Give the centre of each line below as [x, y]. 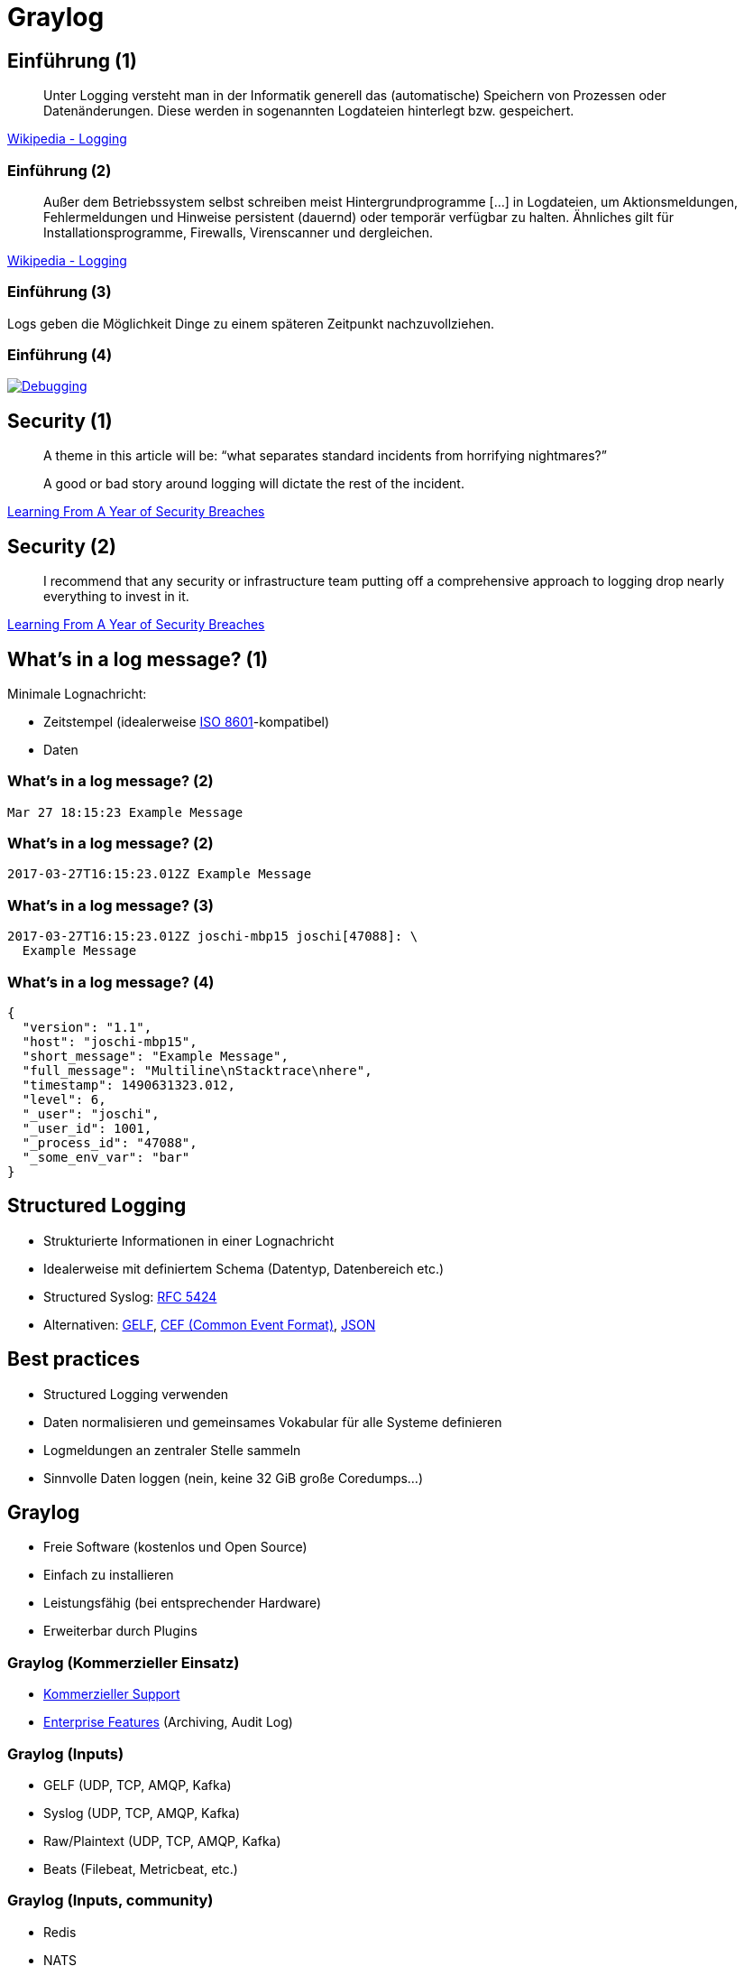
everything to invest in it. [116, 597]
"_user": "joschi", [91, 1113]
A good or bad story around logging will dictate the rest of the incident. [254, 484]
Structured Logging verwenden [136, 1394]
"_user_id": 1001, [87, 1128]
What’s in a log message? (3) [110, 905]
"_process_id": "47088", [110, 1142]
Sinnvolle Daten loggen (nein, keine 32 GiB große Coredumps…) [234, 1478]
